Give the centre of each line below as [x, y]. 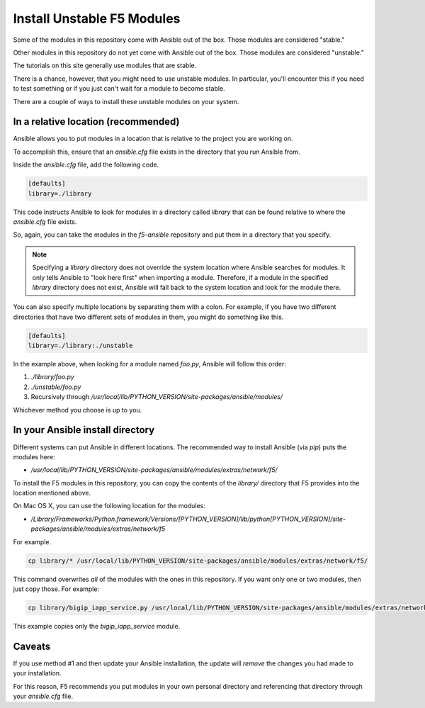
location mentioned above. [52, 493]
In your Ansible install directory [84, 430]
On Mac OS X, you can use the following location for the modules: [109, 506]
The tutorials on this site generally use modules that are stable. [105, 66]
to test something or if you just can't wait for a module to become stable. [119, 89]
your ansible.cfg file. [43, 696]
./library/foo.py [52, 377]
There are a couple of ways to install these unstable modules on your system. [126, 101]
